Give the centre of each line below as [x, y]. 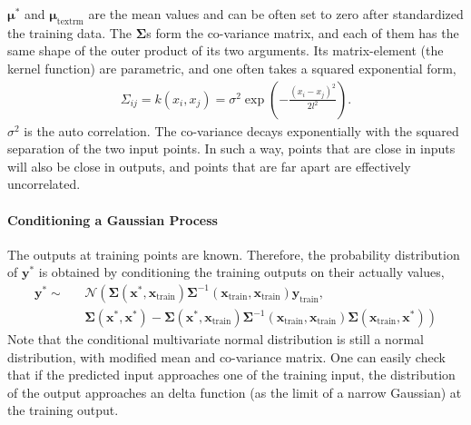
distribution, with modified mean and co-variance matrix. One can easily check [226, 356]
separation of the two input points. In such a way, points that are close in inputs [231, 148]
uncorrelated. [44, 184]
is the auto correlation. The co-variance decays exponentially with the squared [241, 130]
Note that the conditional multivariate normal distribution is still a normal [216, 339]
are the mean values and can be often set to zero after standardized [276, 14]
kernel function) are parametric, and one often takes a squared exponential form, [232, 68]
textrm [70, 21]
